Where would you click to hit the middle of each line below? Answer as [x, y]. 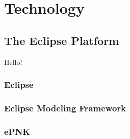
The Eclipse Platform [62, 40]
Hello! [13, 62]
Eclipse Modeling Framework [65, 108]
